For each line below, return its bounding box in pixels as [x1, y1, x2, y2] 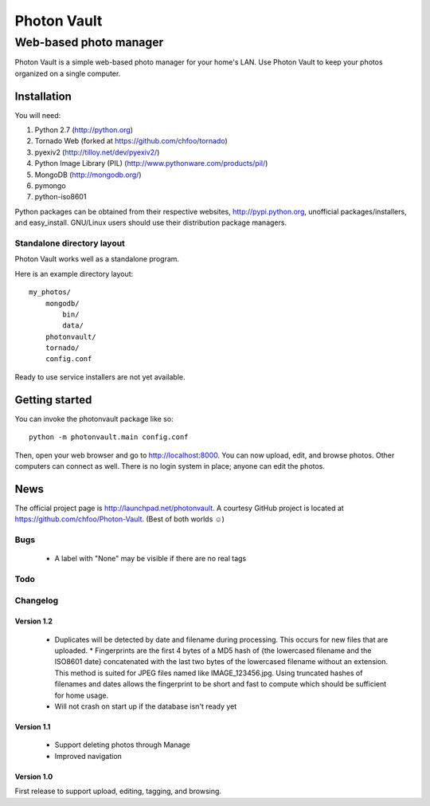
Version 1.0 [14, 772, 53, 781]
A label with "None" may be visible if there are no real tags [54, 554, 247, 564]
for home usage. [54, 690, 109, 700]
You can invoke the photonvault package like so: [14, 414, 174, 423]
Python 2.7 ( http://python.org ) [34, 125, 134, 135]
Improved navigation [54, 751, 123, 761]
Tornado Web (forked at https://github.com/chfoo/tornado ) [34, 136, 229, 146]
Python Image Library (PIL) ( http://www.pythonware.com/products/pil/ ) [34, 159, 268, 168]
